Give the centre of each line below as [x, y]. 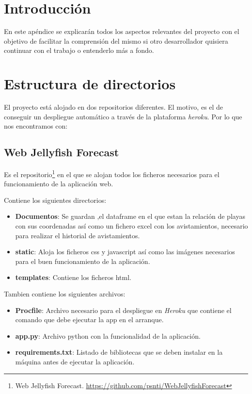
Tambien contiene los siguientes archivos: [65, 294]
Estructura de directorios [90, 84]
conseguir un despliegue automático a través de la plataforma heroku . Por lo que [123, 116]
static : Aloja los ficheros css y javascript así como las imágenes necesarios [125, 252]
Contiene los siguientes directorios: [55, 200]
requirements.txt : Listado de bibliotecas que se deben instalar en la [119, 352]
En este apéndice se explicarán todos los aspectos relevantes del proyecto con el [122, 31]
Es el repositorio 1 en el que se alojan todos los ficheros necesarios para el [112, 173]
